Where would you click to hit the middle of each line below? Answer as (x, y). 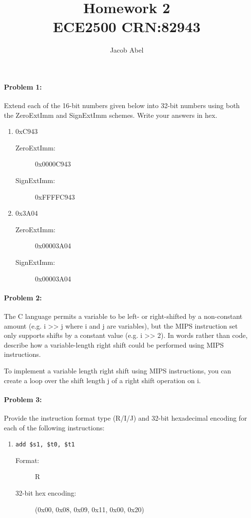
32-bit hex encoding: (46, 493)
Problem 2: (23, 297)
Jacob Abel (127, 50)
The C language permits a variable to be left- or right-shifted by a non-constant (123, 316)
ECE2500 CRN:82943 (127, 27)
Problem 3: (23, 399)
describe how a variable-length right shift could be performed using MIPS (114, 344)
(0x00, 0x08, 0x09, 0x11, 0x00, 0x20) (89, 509)
